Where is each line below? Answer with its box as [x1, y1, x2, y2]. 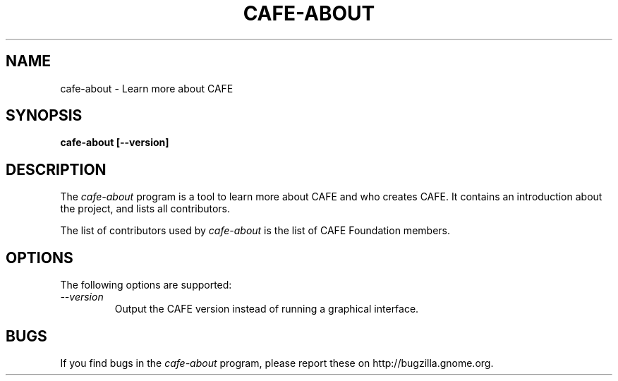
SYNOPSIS [6, 107, 83, 125]
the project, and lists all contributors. [60, 202, 231, 215]
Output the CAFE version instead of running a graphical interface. [114, 303, 419, 315]
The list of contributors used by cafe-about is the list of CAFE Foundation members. [60, 224, 450, 237]
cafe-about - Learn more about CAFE [60, 82, 234, 95]
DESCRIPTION [6, 160, 107, 179]
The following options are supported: [60, 279, 232, 291]
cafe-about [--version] [60, 136, 169, 149]
